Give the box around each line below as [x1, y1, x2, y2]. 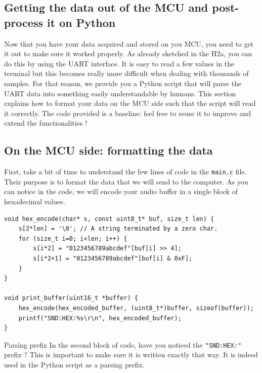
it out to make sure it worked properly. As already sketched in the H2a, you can [4, 48, 252, 59]
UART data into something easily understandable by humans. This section [4, 88, 236, 98]
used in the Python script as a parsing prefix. [4, 359, 145, 369]
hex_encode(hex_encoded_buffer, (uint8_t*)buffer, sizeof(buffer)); [18, 304, 254, 312]
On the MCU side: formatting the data [4, 142, 213, 158]
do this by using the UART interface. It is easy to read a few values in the [4, 58, 235, 68]
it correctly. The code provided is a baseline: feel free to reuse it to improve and [4, 107, 251, 118]
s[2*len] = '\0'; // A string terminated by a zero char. [18, 225, 218, 233]
